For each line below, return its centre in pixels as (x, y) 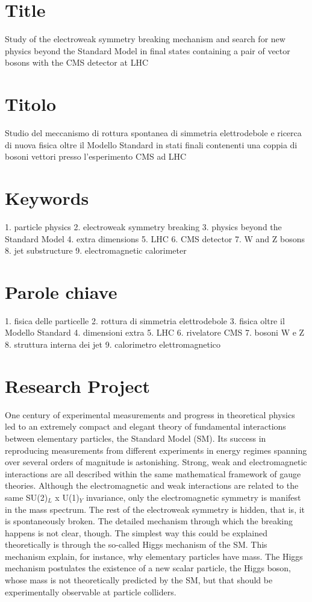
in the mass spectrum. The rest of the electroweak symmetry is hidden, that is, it (155, 509)
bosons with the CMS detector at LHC (76, 62)
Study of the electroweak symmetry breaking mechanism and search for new (145, 39)
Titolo (30, 104)
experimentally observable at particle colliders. (91, 591)
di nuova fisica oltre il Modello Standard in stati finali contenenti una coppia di (151, 144)
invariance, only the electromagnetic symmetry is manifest (193, 497)
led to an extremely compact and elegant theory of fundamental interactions (145, 426)
